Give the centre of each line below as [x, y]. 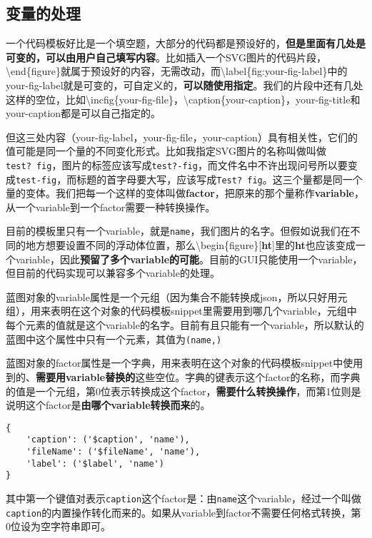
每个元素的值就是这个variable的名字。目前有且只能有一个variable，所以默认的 [185, 325]
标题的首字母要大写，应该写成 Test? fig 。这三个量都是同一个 [220, 179]
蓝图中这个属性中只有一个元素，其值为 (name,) [114, 339]
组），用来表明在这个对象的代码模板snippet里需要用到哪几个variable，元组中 [181, 311]
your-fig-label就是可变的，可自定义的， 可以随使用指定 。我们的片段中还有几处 [185, 85]
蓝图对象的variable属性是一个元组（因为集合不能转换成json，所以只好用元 [177, 296]
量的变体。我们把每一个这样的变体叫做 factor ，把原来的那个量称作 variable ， [185, 193]
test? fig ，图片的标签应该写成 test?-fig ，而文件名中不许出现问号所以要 [177, 164]
